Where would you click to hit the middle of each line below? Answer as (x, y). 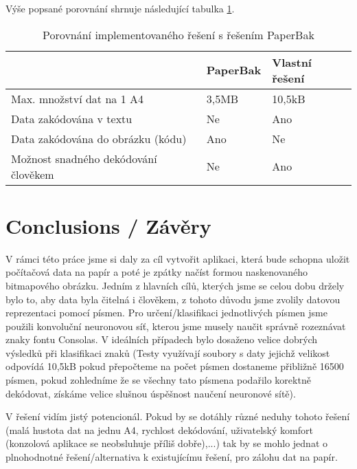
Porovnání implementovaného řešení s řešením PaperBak (178, 34)
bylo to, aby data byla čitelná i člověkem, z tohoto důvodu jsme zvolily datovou (173, 299)
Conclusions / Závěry (108, 225)
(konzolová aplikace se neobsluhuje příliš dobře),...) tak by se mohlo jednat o (167, 443)
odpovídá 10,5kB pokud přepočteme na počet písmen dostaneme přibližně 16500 (175, 366)
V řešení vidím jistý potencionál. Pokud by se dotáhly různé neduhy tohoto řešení (178, 416)
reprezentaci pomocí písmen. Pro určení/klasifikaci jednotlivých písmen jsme (166, 313)
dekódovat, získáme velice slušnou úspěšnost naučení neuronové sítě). (151, 393)
